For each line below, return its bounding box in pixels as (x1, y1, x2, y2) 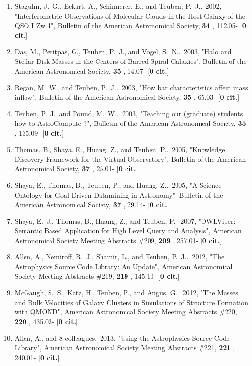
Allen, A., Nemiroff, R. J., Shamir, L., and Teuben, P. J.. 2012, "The (14, 251, 225, 262)
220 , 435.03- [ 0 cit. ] (14, 316, 78, 327)
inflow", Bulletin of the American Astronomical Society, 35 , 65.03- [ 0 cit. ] (14, 91, 240, 102)
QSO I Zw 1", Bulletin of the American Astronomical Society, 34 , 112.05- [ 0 (14, 20, 246, 30)
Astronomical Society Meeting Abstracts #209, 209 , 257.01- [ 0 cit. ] (14, 235, 222, 245)
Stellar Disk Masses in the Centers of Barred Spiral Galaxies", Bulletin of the (14, 56, 247, 66)
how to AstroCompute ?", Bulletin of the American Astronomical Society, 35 (14, 118, 246, 128)
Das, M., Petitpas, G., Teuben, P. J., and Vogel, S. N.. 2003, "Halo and (14, 46, 232, 57)
